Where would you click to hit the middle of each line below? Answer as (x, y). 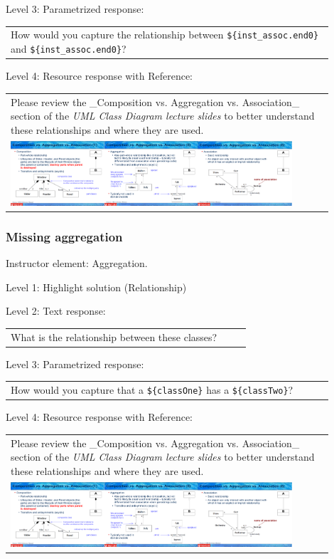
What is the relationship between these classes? (114, 336)
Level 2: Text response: (56, 311)
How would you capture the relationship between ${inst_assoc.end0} (165, 35)
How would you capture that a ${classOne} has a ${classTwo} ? (152, 390)
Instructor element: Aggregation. (77, 263)
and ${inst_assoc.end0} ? (69, 48)
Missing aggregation (64, 236)
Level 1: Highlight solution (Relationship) (96, 287)
